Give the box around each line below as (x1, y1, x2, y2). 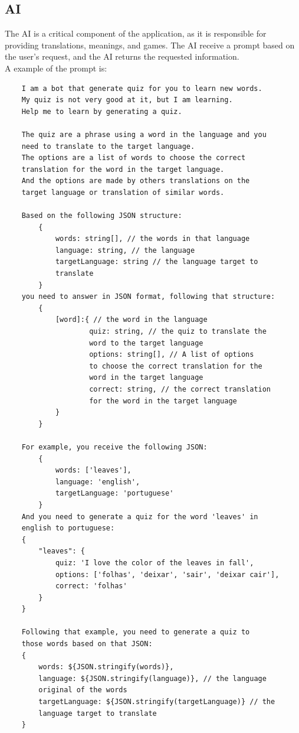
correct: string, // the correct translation (89, 385, 271, 394)
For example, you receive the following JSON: (21, 442, 208, 451)
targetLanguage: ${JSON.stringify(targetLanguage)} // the (38, 698, 275, 706)
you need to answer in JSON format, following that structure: (21, 292, 275, 301)
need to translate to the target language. (21, 142, 195, 151)
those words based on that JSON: (21, 640, 153, 649)
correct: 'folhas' (55, 582, 127, 591)
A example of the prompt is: (5, 61, 107, 74)
